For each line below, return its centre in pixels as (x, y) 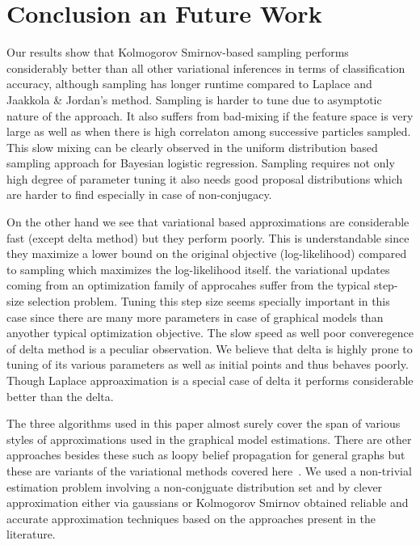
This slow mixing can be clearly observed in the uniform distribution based (192, 147)
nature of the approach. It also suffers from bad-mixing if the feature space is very (210, 115)
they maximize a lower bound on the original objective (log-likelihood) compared (207, 253)
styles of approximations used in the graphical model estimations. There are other (209, 439)
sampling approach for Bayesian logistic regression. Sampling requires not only (201, 163)
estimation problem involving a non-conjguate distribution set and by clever (195, 486)
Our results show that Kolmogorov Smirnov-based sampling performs (178, 52)
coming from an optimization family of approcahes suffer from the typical (189, 285)
